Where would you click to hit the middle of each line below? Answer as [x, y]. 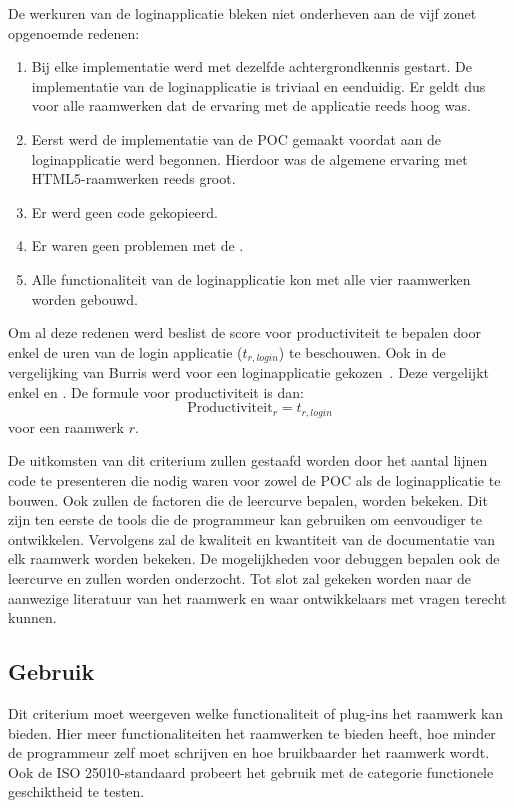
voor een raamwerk [66, 426]
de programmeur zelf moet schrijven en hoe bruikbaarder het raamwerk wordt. [249, 752]
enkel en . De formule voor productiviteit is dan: [156, 391]
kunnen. [32, 617]
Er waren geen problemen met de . [137, 245]
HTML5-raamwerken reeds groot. [133, 178]
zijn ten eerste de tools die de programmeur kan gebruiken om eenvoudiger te [245, 519]
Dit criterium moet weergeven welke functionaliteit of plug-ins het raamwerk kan [256, 712]
